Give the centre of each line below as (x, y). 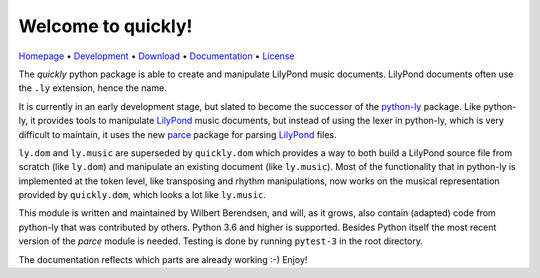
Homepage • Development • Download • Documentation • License (156, 56)
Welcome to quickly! (105, 26)
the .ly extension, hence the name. (92, 88)
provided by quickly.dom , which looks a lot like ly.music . (142, 195)
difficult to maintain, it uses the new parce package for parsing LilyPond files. (177, 134)
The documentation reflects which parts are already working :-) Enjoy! (163, 259)
